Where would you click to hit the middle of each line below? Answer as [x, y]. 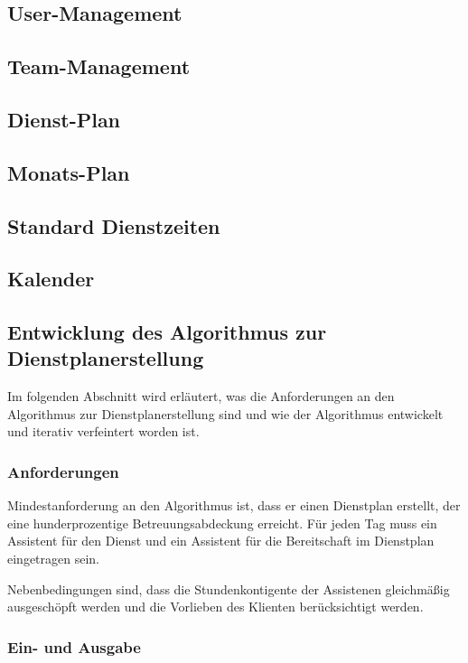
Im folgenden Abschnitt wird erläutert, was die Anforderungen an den [201, 396]
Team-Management [99, 66]
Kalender [51, 279]
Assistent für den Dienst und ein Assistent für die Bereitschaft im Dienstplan [221, 541]
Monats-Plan [69, 172]
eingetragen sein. [54, 559]
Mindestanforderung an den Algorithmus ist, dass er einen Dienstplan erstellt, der [234, 505]
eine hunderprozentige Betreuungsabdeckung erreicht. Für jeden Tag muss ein [222, 523]
